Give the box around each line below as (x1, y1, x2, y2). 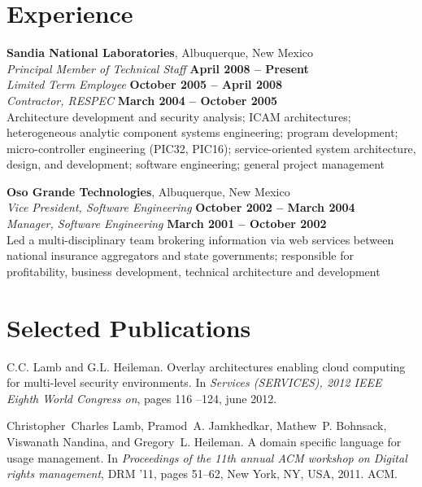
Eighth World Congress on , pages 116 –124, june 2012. (7, 389, 277, 406)
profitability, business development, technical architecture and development (7, 262, 381, 279)
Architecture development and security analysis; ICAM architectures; (7, 107, 351, 125)
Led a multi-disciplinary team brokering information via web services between (7, 230, 394, 248)
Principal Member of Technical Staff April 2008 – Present (7, 59, 309, 77)
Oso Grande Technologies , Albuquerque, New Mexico (7, 182, 290, 200)
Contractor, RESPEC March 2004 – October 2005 (7, 91, 278, 108)
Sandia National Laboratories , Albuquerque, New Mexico (7, 44, 314, 61)
